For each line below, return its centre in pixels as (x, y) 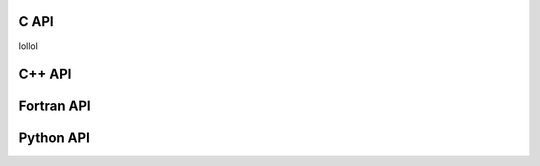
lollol (28, 46)
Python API (54, 138)
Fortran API (54, 106)
